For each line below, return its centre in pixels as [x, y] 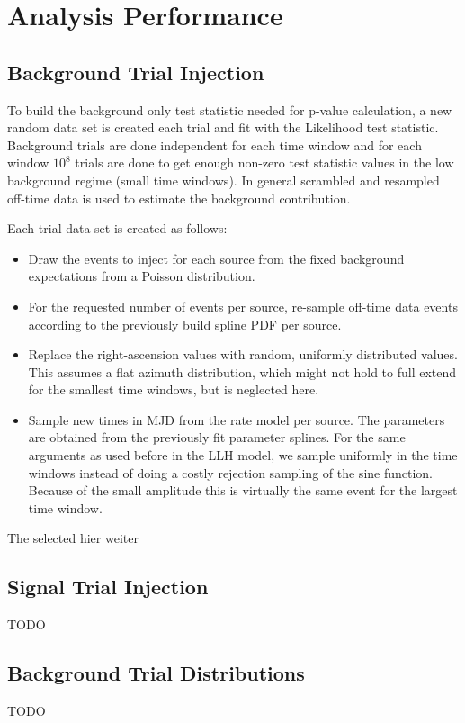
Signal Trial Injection [108, 587]
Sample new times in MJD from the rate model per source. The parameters [237, 419]
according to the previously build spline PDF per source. [185, 324]
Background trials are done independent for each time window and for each [215, 145]
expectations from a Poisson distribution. [142, 276]
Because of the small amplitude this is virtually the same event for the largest [243, 490]
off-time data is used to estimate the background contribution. [179, 198]
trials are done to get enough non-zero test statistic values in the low [264, 163]
